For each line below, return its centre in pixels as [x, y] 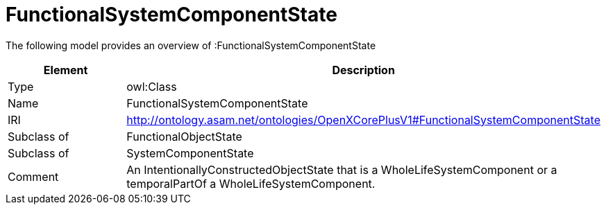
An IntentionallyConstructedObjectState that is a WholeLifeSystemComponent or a [342, 169]
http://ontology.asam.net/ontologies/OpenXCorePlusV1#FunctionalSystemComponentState [363, 120]
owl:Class [152, 86]
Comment [33, 176]
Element [66, 70]
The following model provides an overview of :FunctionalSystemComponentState [191, 45]
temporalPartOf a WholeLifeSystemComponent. [251, 183]
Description [363, 70]
